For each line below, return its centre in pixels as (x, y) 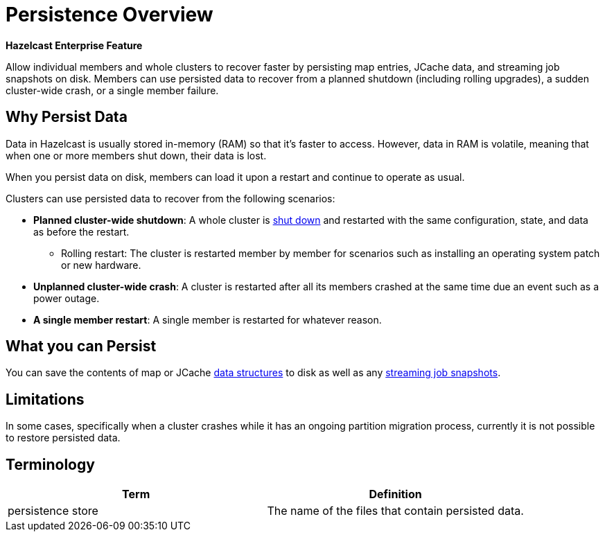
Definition (395, 494)
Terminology (50, 464)
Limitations (45, 399)
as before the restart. (81, 231)
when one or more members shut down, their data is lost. (136, 155)
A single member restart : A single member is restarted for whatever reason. (208, 319)
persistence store (53, 511)
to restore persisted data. (63, 438)
